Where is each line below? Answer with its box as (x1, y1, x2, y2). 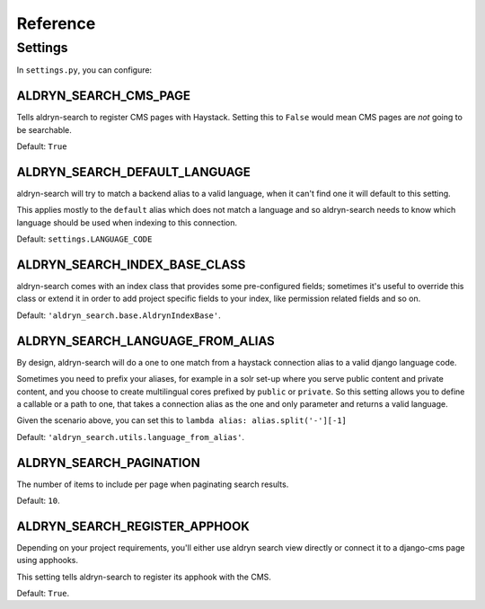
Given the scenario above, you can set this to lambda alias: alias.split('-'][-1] (16, 415, 348, 426)
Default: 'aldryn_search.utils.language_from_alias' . (16, 431, 245, 442)
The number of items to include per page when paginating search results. (16, 479, 289, 490)
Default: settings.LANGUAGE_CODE (16, 234, 153, 244)
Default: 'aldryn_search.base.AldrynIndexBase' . (16, 310, 221, 321)
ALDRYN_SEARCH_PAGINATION (16, 455, 201, 471)
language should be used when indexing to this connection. (16, 216, 238, 228)
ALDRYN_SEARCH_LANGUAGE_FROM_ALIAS (16, 333, 276, 349)
